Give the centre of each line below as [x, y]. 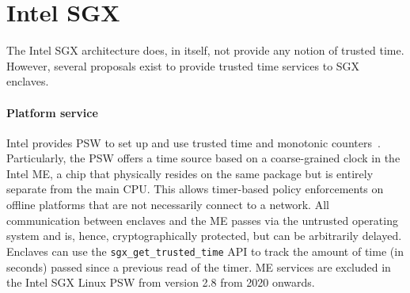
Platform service [52, 112]
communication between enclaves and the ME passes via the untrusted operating [202, 220]
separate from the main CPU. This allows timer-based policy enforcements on [195, 189]
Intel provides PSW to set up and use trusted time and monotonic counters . [194, 142]
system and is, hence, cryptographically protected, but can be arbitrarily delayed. [204, 236]
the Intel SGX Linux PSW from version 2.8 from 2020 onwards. [161, 282]
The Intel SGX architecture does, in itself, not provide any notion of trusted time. [205, 50]
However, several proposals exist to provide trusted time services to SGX [183, 65]
